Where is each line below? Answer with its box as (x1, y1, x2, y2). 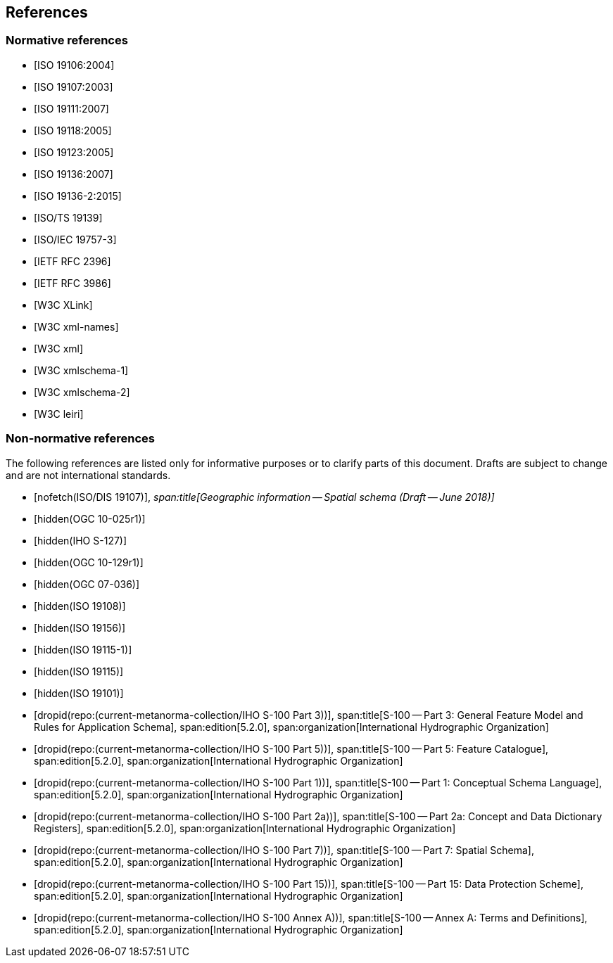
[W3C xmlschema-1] (34, 364, 129, 376)
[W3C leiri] (34, 407, 84, 420)
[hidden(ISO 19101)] (34, 687, 124, 699)
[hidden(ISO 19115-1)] (34, 643, 132, 656)
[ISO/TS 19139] (34, 211, 103, 224)
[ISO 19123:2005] (34, 146, 114, 158)
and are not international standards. (6, 468, 171, 481)
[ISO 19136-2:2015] (34, 189, 122, 202)
